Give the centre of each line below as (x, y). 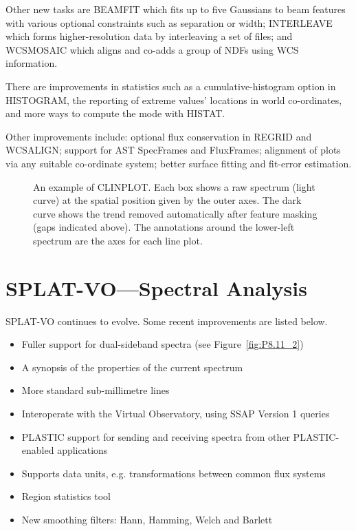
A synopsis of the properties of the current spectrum (132, 367)
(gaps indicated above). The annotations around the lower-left (164, 227)
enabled (38, 450)
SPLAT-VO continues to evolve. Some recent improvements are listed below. (167, 321)
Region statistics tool (66, 496)
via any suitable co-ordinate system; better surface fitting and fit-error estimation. (179, 163)
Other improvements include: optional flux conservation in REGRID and (159, 136)
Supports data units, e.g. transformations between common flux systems (174, 473)
